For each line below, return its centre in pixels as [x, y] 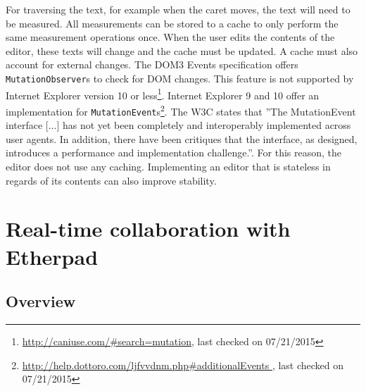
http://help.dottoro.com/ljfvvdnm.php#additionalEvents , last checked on [183, 365]
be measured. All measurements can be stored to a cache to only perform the [172, 23]
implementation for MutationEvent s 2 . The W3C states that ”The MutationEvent [181, 110]
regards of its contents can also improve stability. [111, 180]
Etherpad [52, 256]
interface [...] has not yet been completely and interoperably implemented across [178, 125]
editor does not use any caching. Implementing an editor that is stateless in [168, 166]
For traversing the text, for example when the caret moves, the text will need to [178, 9]
